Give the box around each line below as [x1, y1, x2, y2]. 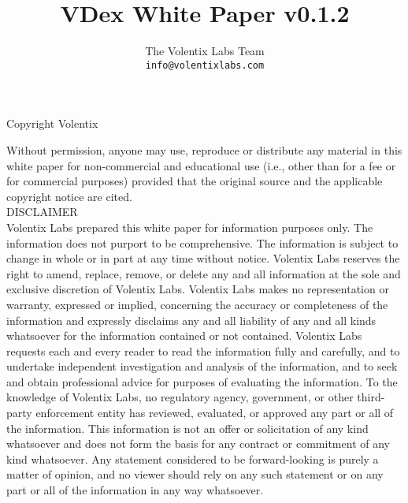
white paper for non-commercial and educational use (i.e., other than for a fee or [6, 157, 396, 173]
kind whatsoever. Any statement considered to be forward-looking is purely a [6, 450, 379, 467]
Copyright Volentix [6, 115, 98, 132]
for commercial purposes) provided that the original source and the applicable [6, 173, 383, 189]
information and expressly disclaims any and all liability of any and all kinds [6, 311, 376, 328]
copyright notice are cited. [6, 188, 132, 204]
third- [357, 389, 385, 405]
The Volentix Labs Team [145, 43, 265, 59]
